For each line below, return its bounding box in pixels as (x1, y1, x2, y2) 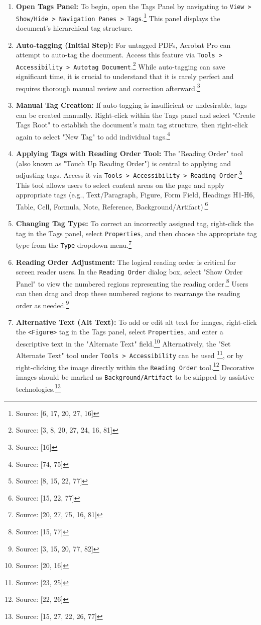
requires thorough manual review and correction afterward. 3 (16, 81, 200, 93)
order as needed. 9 (16, 298, 69, 310)
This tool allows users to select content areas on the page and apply (16, 179, 225, 190)
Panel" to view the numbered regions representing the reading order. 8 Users (16, 276, 248, 289)
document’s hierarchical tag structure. (16, 22, 133, 33)
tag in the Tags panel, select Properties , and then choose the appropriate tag (16, 228, 257, 238)
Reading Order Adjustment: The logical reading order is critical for (16, 256, 236, 267)
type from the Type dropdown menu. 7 (16, 238, 132, 250)
